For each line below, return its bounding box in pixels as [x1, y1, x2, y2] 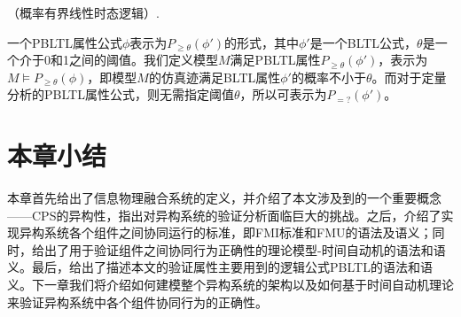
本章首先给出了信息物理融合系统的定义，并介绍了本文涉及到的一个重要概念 [7, 189, 441, 207]
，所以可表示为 [239, 85, 327, 104]
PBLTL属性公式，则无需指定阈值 [43, 85, 234, 104]
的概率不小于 [291, 67, 366, 86]
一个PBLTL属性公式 [7, 33, 122, 51]
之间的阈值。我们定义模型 [68, 50, 218, 69]
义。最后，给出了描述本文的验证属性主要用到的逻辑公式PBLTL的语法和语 [7, 258, 433, 276]
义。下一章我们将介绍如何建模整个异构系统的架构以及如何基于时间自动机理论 [7, 275, 454, 294]
